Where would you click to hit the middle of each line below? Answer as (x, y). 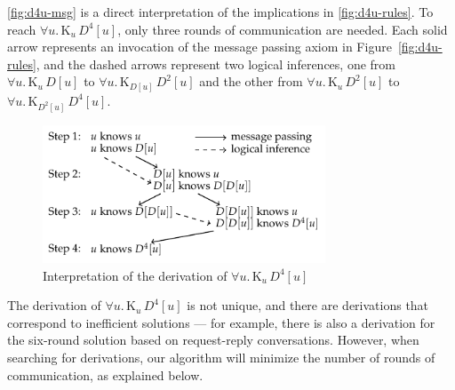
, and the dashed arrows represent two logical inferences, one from (216, 64)
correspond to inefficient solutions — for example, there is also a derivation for (221, 322)
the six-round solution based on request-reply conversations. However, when (213, 340)
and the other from (251, 81)
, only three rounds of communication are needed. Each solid (283, 29)
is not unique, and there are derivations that (308, 305)
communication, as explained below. (105, 374)
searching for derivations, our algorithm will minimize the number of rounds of (221, 357)
